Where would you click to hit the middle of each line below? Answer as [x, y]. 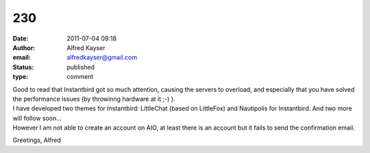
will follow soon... [37, 118]
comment [80, 77]
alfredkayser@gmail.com [102, 58]
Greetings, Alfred [37, 140]
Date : [21, 38]
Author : [24, 47]
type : [21, 77]
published [81, 67]
